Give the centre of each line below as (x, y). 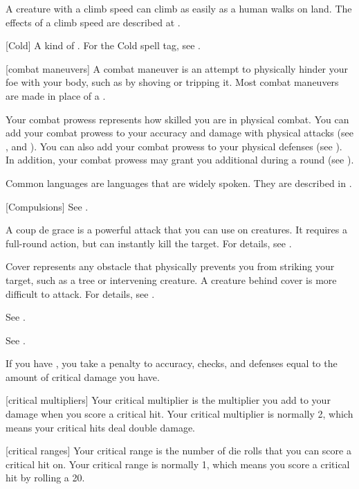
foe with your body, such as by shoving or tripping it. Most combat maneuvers (172, 82)
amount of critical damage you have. (83, 376)
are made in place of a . (56, 95)
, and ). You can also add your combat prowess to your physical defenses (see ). (174, 146)
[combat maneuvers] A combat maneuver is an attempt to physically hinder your (177, 68)
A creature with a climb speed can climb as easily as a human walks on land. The (179, 8)
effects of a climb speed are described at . (93, 22)
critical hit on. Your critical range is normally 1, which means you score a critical (178, 464)
